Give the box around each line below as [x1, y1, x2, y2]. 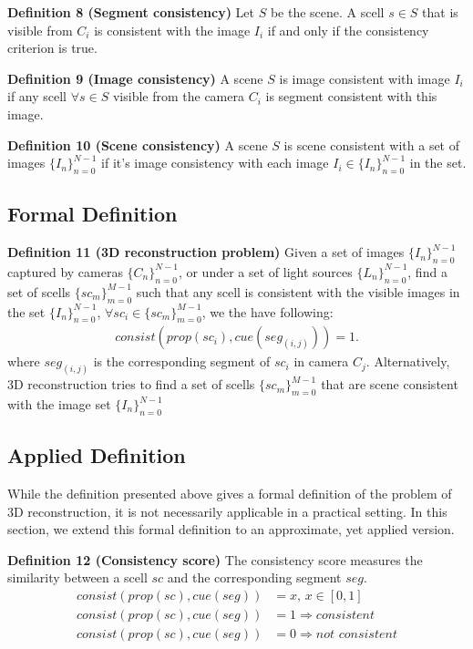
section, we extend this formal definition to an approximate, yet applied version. [7, 520, 455, 539]
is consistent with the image [94, 20, 251, 39]
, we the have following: [201, 302, 334, 321]
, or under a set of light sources [178, 262, 353, 281]
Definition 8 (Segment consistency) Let [7, 3, 255, 21]
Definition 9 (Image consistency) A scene [7, 68, 263, 88]
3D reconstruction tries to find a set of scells [7, 375, 255, 394]
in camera [293, 352, 349, 371]
